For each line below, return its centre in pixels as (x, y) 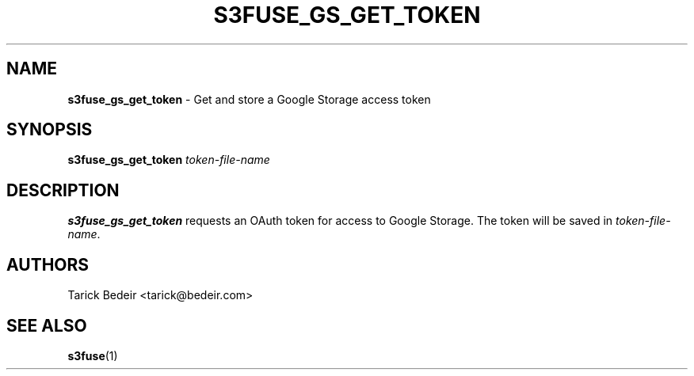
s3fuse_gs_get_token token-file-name (169, 160)
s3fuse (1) (93, 355)
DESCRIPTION (63, 190)
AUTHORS (48, 264)
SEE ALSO (47, 325)
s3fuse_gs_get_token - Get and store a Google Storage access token (249, 99)
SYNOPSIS (50, 130)
